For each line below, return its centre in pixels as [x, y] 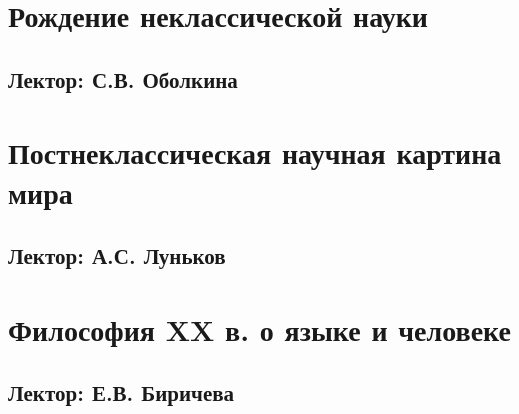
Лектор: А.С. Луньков [117, 255]
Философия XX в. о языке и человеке [259, 328]
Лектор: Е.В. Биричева [121, 392]
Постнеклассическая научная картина [255, 152]
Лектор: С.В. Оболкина [123, 78]
